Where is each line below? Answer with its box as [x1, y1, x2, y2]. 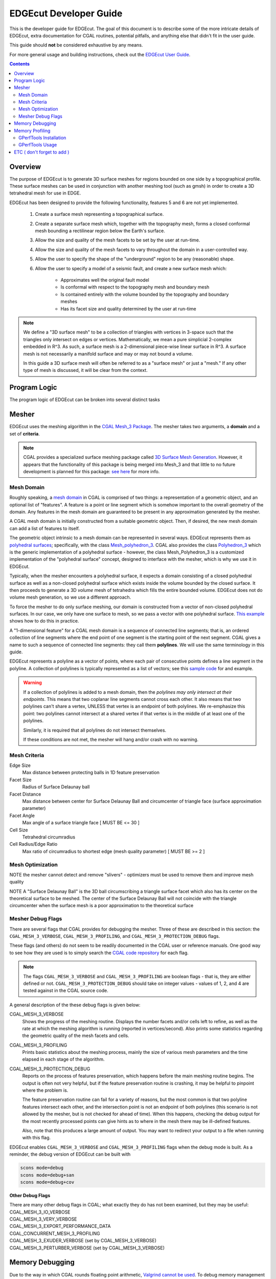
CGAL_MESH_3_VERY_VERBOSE [9, 1216, 77, 1222]
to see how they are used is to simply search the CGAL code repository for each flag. [9, 950, 189, 956]
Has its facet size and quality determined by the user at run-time [60, 305, 197, 312]
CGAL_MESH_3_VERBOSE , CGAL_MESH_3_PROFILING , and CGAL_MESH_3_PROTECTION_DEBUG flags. [9, 933, 220, 939]
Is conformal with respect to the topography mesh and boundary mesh [60, 284, 210, 290]
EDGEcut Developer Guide [9, 8, 123, 19]
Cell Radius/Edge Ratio [9, 841, 58, 847]
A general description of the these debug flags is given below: [9, 1002, 141, 1008]
